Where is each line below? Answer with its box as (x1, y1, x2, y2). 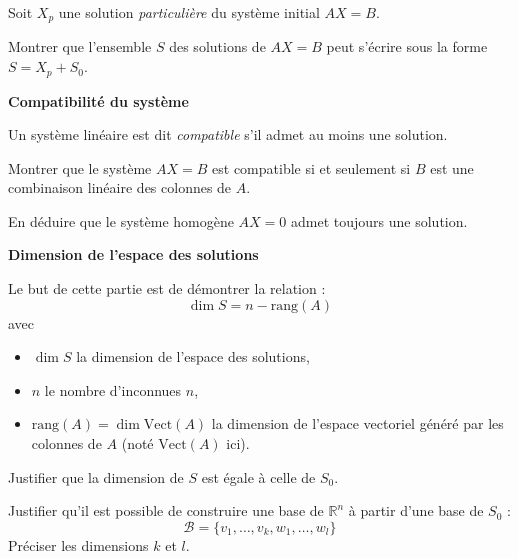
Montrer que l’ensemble (8, 36, 152, 57)
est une (430, 157, 474, 178)
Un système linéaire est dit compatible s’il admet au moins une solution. (8, 124, 448, 145)
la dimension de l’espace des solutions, (76, 346, 310, 367)
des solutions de (169, 36, 266, 57)
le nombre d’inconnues (44, 379, 182, 400)
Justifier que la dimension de (8, 466, 184, 487)
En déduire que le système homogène (8, 210, 234, 231)
